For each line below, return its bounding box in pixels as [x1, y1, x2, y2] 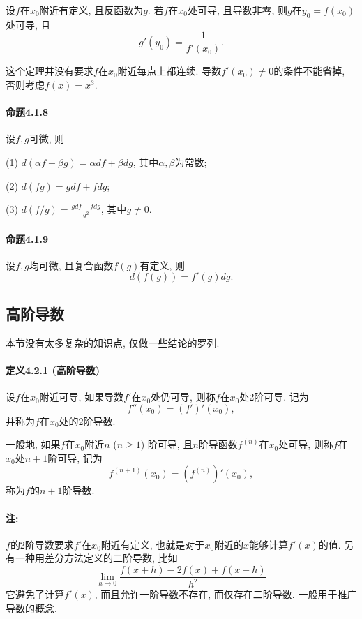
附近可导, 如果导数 [39, 389, 124, 404]
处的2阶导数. [59, 413, 116, 428]
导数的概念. [6, 601, 57, 616]
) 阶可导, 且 [140, 437, 193, 452]
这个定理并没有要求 [6, 64, 93, 78]
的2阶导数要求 [10, 537, 74, 551]
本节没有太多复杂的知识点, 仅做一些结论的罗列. [6, 335, 220, 350]
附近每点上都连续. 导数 [117, 64, 222, 78]
